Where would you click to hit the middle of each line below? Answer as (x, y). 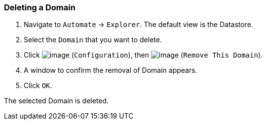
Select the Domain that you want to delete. (93, 40)
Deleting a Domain (40, 7)
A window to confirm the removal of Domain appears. (111, 70)
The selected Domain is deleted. (57, 101)
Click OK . (38, 86)
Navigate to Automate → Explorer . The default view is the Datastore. (138, 25)
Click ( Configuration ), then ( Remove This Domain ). (143, 55)
